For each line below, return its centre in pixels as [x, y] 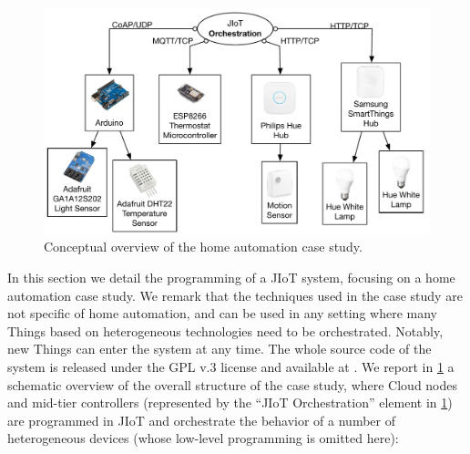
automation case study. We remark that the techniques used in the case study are [235, 295]
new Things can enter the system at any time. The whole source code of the [220, 349]
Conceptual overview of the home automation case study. [203, 247]
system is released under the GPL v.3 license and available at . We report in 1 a [231, 366]
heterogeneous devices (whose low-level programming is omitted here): [203, 438]
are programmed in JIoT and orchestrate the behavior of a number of [201, 420]
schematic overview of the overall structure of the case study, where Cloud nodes [233, 384]
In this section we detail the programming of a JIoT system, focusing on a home [231, 278]
